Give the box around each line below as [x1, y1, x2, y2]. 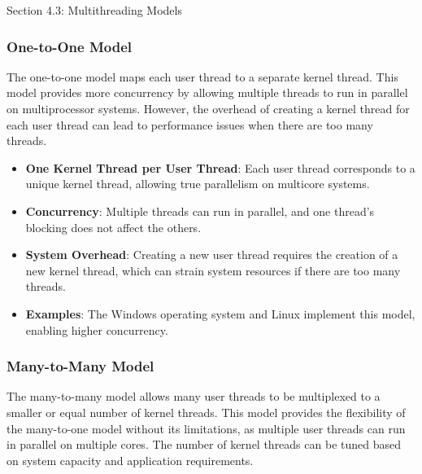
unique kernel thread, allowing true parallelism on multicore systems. [25, 175, 370, 192]
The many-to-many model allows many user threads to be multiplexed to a [7, 388, 381, 405]
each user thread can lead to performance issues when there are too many [7, 116, 373, 133]
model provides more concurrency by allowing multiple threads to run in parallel [7, 84, 408, 101]
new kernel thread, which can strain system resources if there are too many [25, 261, 401, 279]
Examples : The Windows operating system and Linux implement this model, [25, 305, 415, 322]
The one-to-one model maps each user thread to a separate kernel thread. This [7, 68, 398, 85]
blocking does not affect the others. [25, 218, 202, 235]
